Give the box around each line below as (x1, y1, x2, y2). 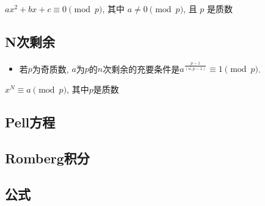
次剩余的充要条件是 (103, 62, 180, 75)
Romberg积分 (5, 148, 90, 167)
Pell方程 (5, 113, 56, 132)
